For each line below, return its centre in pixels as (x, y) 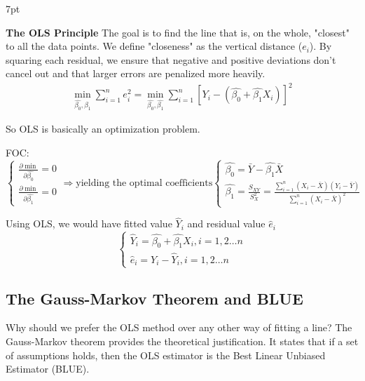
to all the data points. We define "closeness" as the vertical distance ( (154, 46)
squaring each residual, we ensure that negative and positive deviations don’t (171, 59)
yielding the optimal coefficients (144, 183)
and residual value (226, 223)
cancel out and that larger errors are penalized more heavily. (136, 73)
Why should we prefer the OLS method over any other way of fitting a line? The (179, 327)
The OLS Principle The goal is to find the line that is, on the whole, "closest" (178, 32)
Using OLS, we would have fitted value (89, 223)
